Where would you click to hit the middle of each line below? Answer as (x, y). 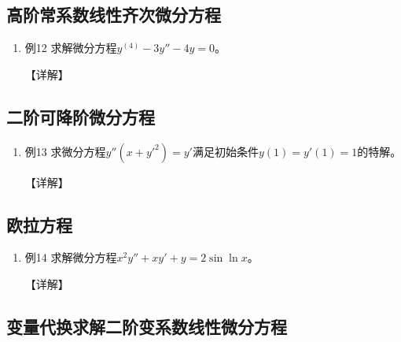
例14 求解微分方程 (71, 257)
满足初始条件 (225, 151)
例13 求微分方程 (65, 151)
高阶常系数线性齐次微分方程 (114, 15)
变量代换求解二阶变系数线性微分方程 (147, 326)
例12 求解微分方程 (71, 48)
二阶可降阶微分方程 (81, 116)
